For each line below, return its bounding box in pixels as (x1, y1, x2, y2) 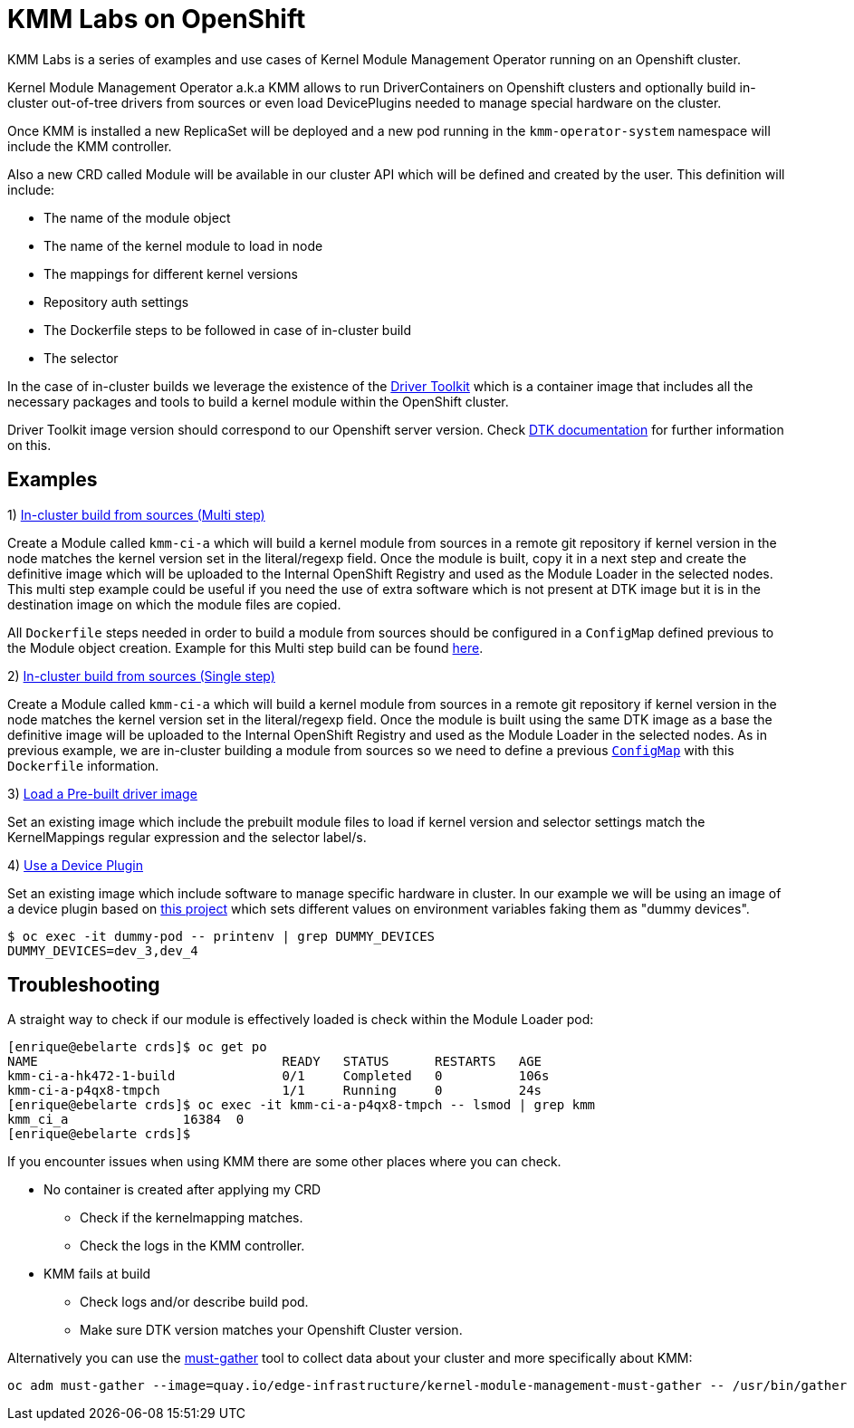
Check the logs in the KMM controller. (80, 1238, 305, 1254)
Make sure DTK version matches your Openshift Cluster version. (80, 1322, 463, 1338)
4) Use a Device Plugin (7, 857, 144, 873)
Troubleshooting (7, 973, 160, 997)
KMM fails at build (43, 1266, 151, 1282)
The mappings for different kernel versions (43, 265, 298, 282)
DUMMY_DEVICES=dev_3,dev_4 (7, 943, 198, 958)
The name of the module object (43, 209, 231, 225)
